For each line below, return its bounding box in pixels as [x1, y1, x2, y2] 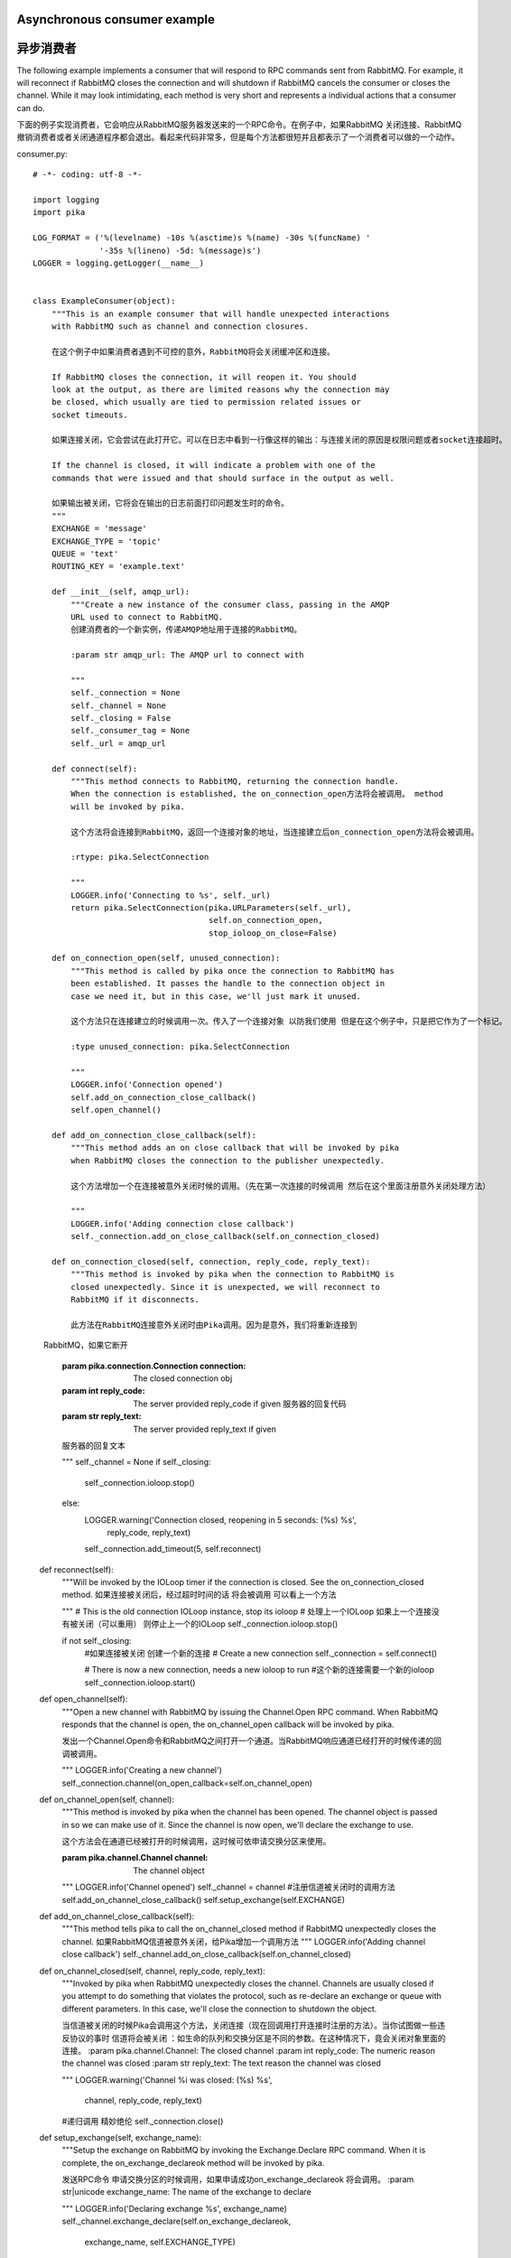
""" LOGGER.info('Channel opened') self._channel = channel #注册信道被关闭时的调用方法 [61, 1881, 396, 1892]
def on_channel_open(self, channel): [39, 1794, 175, 1805]
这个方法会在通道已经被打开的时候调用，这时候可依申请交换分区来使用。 [61, 1836, 331, 1847]
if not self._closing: [61, 1635, 132, 1646]
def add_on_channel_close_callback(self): [39, 1911, 195, 1922]
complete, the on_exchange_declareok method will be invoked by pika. [61, 2157, 325, 2168]
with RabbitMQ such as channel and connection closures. [51, 321, 309, 331]
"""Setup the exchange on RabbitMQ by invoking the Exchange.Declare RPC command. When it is [61, 2145, 426, 2156]
